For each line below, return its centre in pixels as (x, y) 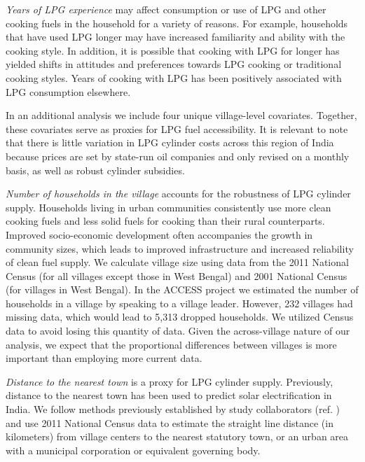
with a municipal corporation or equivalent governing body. (133, 450)
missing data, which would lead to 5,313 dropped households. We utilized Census (180, 317)
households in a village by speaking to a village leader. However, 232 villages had (179, 303)
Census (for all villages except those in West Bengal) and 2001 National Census (177, 275)
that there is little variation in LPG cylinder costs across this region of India (170, 142)
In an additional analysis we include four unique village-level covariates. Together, (181, 115)
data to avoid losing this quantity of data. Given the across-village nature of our (178, 331)
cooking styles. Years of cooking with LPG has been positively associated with (174, 77)
